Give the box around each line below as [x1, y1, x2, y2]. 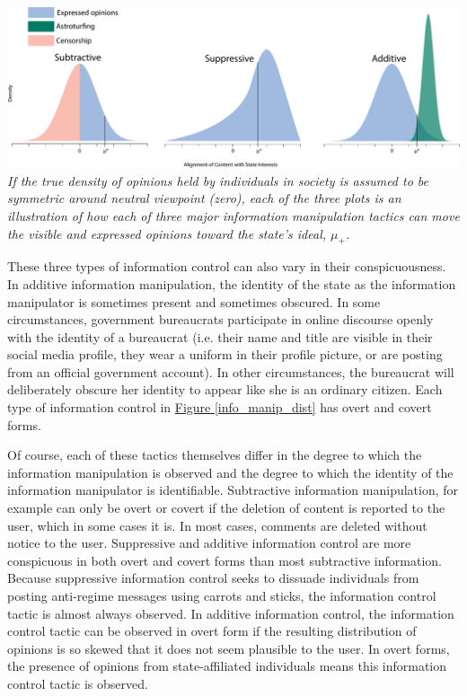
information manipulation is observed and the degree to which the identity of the [7, 463, 454, 481]
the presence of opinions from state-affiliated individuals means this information [7, 656, 447, 675]
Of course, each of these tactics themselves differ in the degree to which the [7, 445, 422, 464]
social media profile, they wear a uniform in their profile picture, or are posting [7, 345, 443, 364]
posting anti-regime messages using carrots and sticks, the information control [7, 586, 436, 605]
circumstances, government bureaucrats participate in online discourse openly [7, 310, 434, 329]
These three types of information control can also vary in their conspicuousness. [7, 257, 446, 276]
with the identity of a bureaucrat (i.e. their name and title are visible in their [7, 327, 433, 346]
